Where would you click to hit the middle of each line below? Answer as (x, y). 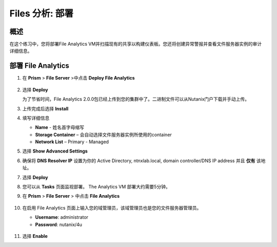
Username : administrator (62, 217)
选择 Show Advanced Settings (55, 151)
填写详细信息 (36, 118)
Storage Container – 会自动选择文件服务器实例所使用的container (103, 135)
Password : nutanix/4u (58, 224)
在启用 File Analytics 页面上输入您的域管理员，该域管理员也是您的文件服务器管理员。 (112, 207)
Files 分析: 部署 (42, 13)
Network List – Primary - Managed (72, 142)
